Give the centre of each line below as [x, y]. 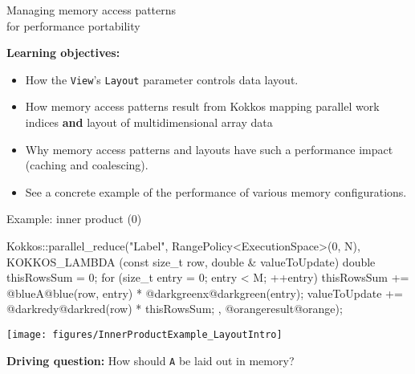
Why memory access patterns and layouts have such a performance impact [209, 149]
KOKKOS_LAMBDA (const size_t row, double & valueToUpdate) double [191, 261]
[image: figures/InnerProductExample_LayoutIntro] [144, 334]
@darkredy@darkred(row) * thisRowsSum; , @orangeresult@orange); [175, 309]
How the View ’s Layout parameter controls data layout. [162, 79]
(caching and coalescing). [87, 165]
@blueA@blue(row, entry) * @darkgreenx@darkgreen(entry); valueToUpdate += [205, 293]
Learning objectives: [63, 53]
